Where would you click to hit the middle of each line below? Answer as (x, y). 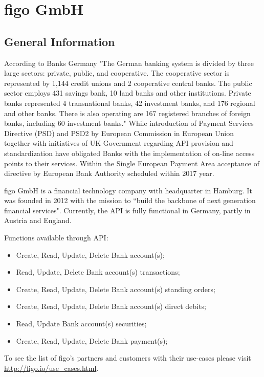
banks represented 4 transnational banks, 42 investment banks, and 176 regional (130, 103)
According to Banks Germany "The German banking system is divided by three (129, 63)
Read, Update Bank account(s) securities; (81, 324)
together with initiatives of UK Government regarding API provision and (119, 143)
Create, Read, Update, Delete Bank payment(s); (92, 340)
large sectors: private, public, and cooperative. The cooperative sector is (117, 73)
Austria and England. (38, 220)
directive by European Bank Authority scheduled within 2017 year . (109, 173)
